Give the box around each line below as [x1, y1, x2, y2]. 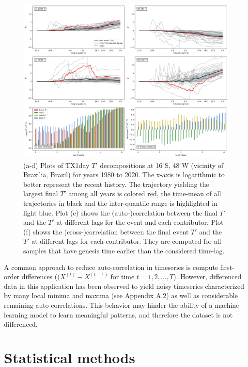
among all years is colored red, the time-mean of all [68, 188, 221, 199]
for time [110, 271, 135, 282]
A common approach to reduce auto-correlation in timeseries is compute [4, 262, 218, 272]
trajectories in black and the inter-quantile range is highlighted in [23, 198, 217, 208]
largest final [23, 188, 58, 199]
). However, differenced [173, 271, 242, 282]
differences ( [21, 271, 58, 282]
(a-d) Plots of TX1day [23, 160, 90, 170]
